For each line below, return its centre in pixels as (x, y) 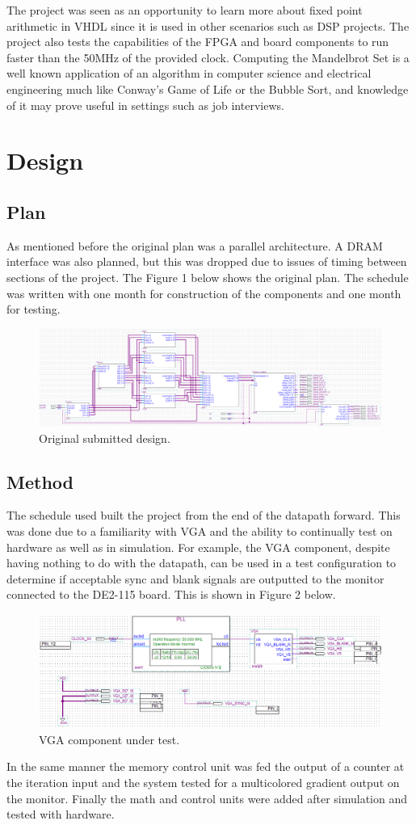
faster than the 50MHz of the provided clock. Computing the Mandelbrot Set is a (208, 57)
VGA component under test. (109, 739)
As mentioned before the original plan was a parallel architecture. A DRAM (195, 245)
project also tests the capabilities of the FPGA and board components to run (198, 42)
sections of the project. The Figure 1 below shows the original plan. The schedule (208, 277)
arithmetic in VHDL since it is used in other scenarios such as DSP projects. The (208, 25)
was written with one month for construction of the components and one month (204, 293)
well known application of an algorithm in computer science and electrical (189, 73)
